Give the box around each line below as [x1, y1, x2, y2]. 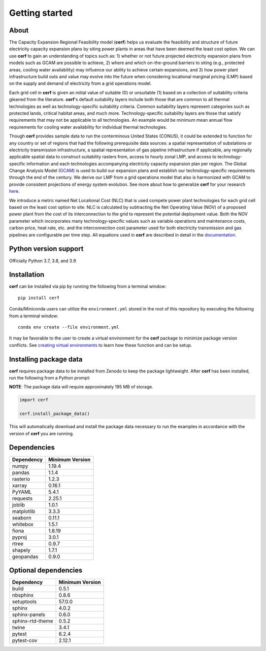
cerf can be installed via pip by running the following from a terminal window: [9, 283, 166, 289]
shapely [12, 547, 31, 553]
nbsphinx [12, 592, 34, 599]
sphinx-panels [12, 611, 45, 618]
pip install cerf [18, 295, 60, 301]
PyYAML [12, 488, 32, 495]
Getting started [9, 7, 73, 18]
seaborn [12, 514, 32, 521]
